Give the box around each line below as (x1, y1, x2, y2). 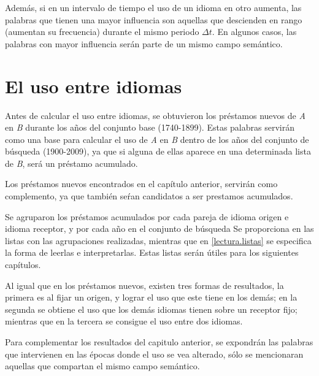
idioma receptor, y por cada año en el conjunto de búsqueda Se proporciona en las (5, 222, 314, 235)
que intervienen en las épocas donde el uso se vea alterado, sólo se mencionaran (5, 347, 304, 360)
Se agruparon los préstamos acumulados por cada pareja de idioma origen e (5, 210, 289, 223)
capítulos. (5, 258, 41, 271)
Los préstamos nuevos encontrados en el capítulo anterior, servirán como (5, 177, 278, 190)
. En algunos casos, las (212, 25, 297, 38)
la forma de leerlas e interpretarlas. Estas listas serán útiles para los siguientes (5, 246, 299, 259)
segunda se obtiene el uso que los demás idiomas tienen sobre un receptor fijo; (5, 302, 298, 315)
